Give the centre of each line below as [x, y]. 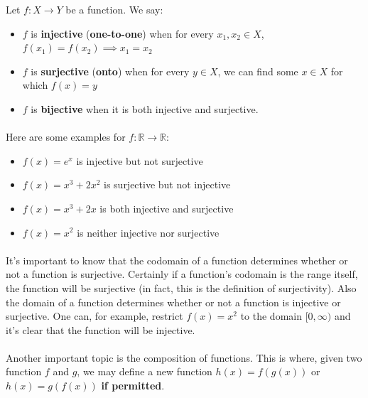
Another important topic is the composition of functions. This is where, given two [184, 357]
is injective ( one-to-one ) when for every [122, 33]
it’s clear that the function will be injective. [101, 329]
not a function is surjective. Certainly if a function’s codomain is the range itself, [182, 274]
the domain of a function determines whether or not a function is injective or [173, 302]
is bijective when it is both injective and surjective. [145, 108]
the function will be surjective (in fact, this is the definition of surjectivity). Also [181, 287]
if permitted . [133, 386]
